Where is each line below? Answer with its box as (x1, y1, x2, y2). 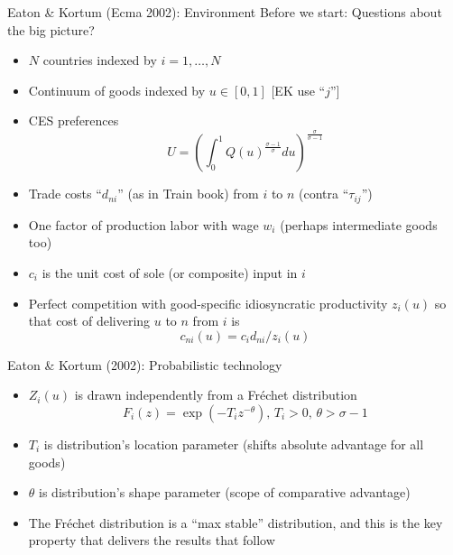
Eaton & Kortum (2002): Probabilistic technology (7, 355, 282, 374)
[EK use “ (271, 80, 326, 99)
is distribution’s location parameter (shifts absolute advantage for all (43, 434, 424, 453)
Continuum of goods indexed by (28, 80, 206, 99)
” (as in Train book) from (117, 184, 259, 203)
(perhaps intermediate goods (280, 215, 438, 234)
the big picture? (7, 20, 95, 39)
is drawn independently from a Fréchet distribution (74, 385, 357, 404)
